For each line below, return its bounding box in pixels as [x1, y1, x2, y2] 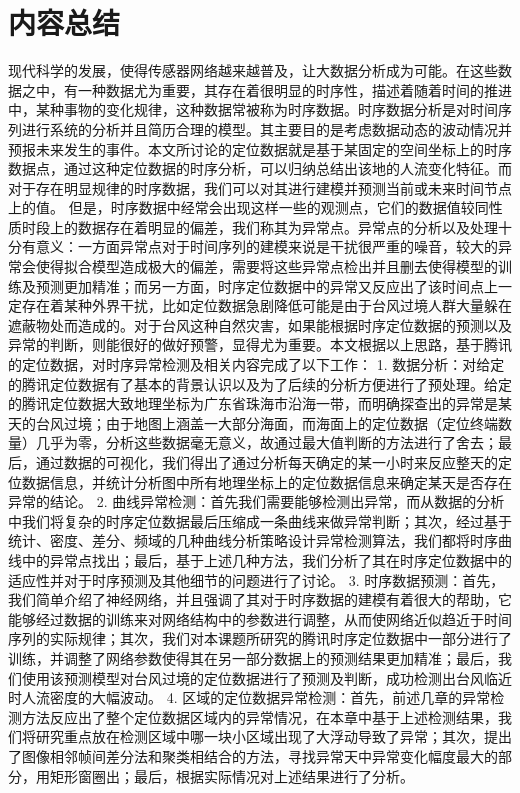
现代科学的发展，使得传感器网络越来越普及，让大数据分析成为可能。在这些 [8, 60, 498, 81]
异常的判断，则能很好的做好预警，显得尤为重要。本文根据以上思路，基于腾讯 [8, 334, 512, 355]
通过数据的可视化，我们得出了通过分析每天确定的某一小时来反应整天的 [35, 452, 498, 472]
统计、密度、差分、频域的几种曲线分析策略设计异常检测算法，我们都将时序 [8, 530, 498, 551]
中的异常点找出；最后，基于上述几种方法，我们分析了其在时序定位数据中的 [21, 549, 512, 570]
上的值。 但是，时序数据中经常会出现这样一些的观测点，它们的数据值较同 [8, 197, 489, 218]
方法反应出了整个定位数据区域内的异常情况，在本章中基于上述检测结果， [21, 706, 498, 727]
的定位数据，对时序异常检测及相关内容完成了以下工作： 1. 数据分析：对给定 [8, 354, 505, 375]
